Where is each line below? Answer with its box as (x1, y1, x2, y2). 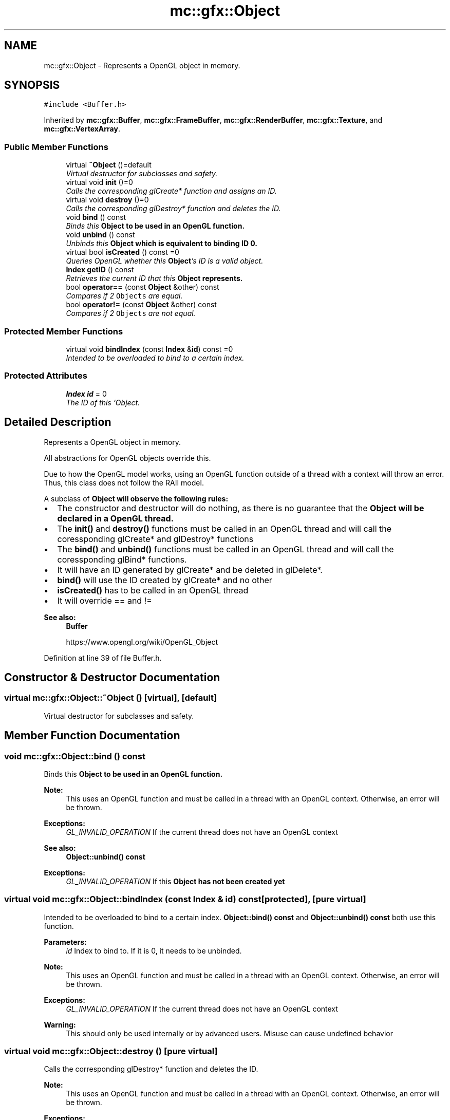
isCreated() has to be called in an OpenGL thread (57, 585, 249, 595)
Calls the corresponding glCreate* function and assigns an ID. (66, 186, 277, 196)
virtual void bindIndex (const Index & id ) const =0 (66, 344, 233, 353)
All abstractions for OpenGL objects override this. (44, 453, 211, 462)
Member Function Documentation (4, 729, 180, 742)
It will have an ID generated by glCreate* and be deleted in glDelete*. (57, 564, 323, 575)
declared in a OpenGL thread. (57, 513, 174, 524)
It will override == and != (57, 595, 152, 606)
